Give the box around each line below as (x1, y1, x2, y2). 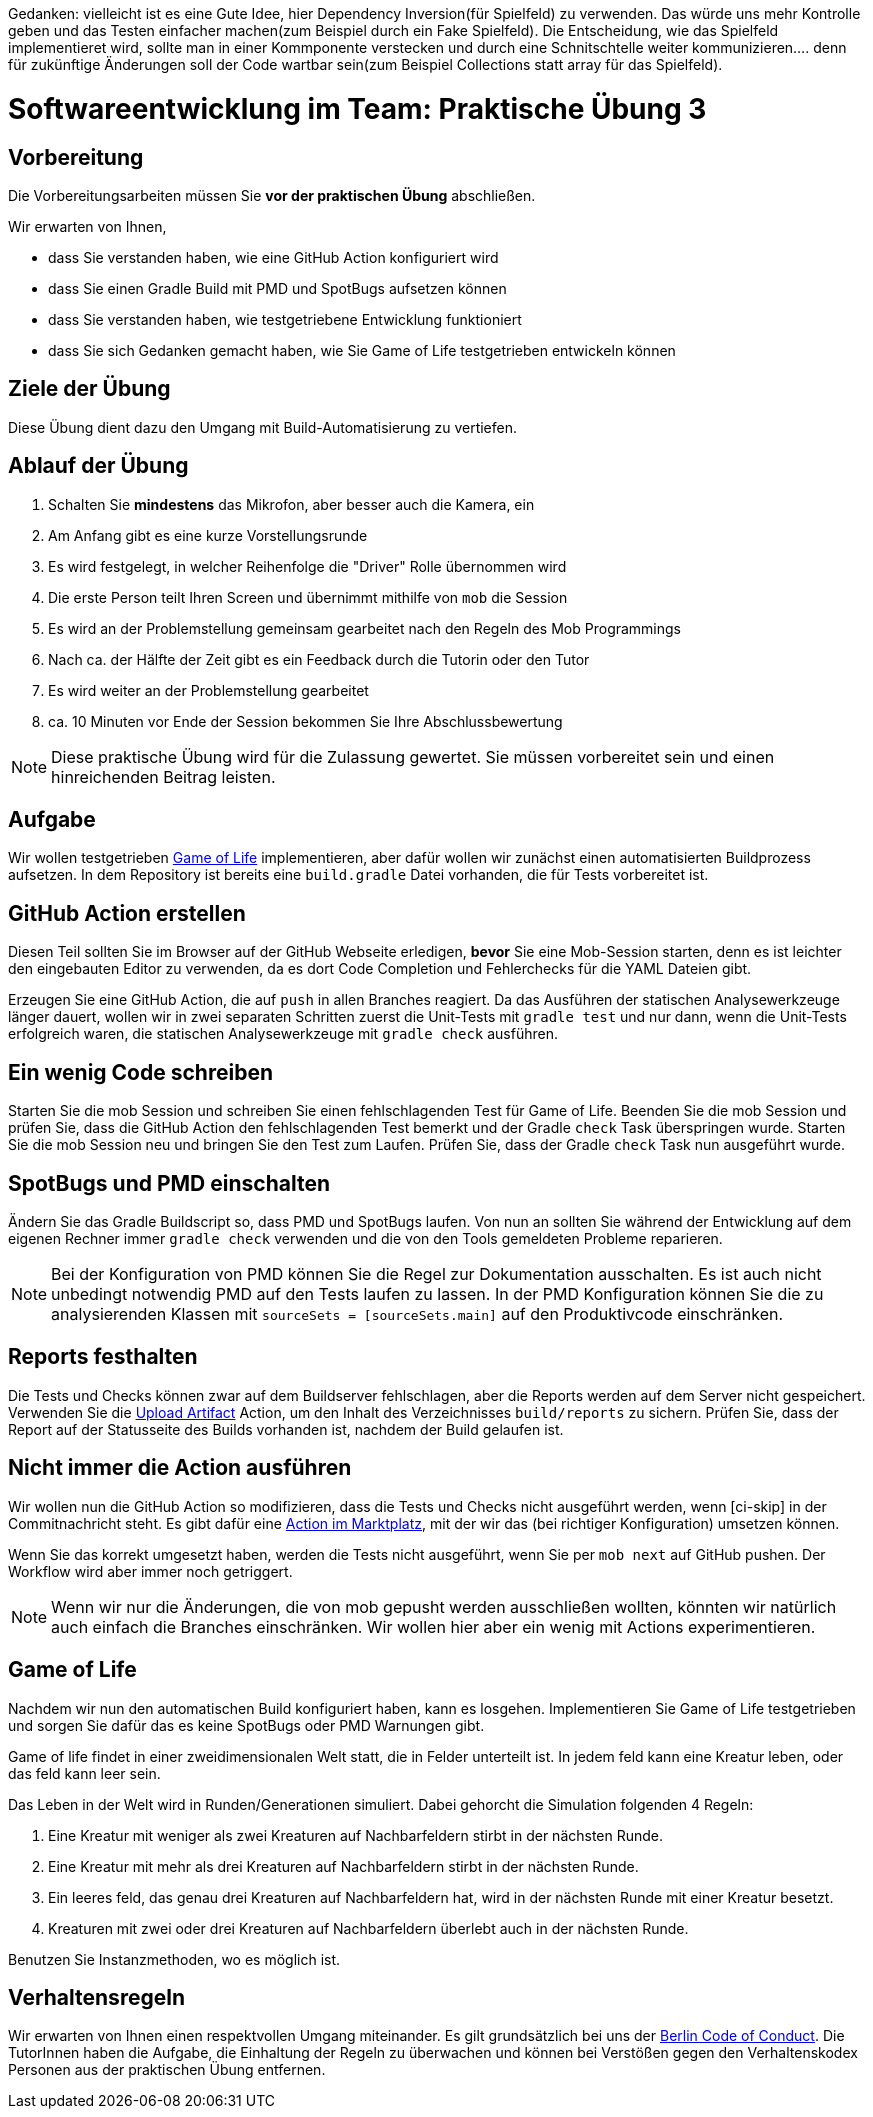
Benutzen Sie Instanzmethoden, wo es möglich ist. (8, 1950, 341, 1968)
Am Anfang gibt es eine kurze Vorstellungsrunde (48, 526, 368, 544)
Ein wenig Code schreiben (8, 1059, 273, 1085)
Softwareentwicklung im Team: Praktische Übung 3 (8, 91, 707, 126)
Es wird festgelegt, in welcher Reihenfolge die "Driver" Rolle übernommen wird (48, 557, 567, 575)
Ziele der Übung (8, 376, 171, 402)
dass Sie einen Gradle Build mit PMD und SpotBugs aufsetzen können (48, 279, 507, 297)
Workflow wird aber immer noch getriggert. (8, 1562, 293, 1580)
